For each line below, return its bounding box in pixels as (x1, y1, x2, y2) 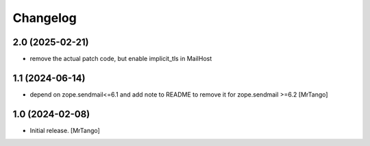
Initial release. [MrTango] (29, 126, 101, 134)
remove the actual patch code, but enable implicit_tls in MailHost (29, 55, 212, 63)
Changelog (12, 10, 77, 25)
